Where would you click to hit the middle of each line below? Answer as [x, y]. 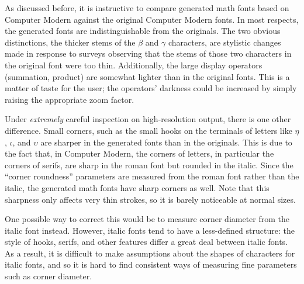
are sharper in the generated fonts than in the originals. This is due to [166, 142]
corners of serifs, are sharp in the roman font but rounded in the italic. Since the [149, 164]
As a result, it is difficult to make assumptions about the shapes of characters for [150, 253]
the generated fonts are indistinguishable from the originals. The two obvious [143, 31]
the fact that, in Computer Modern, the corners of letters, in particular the [139, 153]
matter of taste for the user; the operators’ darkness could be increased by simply [151, 88]
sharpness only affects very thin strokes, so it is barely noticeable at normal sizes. [150, 199]
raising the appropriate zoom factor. [70, 99]
